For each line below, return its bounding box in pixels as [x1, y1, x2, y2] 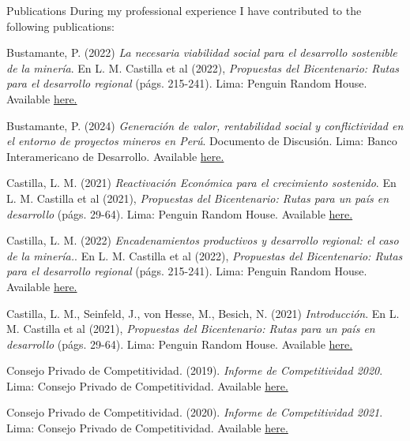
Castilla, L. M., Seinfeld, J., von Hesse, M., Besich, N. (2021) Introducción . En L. [6, 305, 400, 321]
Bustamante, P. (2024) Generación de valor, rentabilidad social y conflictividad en [6, 117, 404, 133]
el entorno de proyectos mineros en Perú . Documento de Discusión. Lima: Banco [6, 133, 397, 149]
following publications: [6, 17, 115, 34]
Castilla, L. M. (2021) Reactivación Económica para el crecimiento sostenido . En [6, 174, 397, 191]
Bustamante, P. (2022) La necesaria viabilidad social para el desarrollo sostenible [6, 44, 397, 61]
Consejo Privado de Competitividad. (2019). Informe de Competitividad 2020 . [6, 362, 383, 379]
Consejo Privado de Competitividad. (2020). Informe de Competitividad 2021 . [6, 404, 383, 420]
